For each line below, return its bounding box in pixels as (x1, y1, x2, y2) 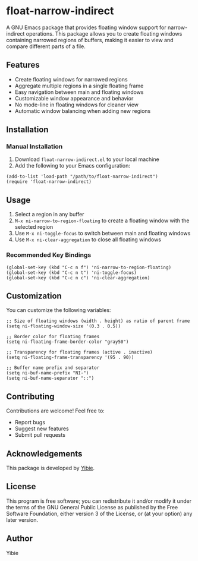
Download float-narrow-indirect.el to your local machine (14, 156, 159, 163)
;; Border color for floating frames (6, 334, 100, 340)
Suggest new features (14, 425, 70, 432)
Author (6, 534, 33, 544)
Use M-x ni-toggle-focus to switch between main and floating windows (14, 230, 191, 237)
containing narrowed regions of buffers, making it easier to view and (6, 36, 174, 43)
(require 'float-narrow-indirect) (6, 179, 92, 185)
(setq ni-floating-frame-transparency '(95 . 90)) (6, 355, 134, 361)
